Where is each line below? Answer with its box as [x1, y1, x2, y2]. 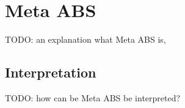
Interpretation [5, 63, 96, 82]
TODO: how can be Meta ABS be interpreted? [5, 91, 181, 104]
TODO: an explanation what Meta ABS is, [5, 33, 166, 46]
